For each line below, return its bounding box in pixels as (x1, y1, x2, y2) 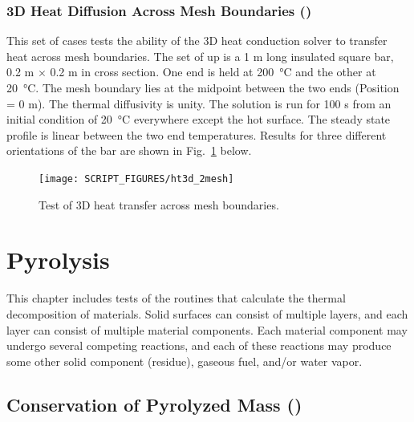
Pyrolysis (6, 243, 110, 276)
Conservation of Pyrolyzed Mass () (6, 392, 302, 416)
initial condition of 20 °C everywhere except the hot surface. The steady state (6, 111, 391, 128)
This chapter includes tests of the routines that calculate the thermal (6, 290, 346, 306)
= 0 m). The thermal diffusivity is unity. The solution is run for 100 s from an (6, 95, 392, 112)
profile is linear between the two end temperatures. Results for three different (6, 126, 387, 143)
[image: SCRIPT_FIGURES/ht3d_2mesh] (39, 172, 234, 185)
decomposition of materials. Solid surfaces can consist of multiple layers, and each (6, 305, 408, 322)
